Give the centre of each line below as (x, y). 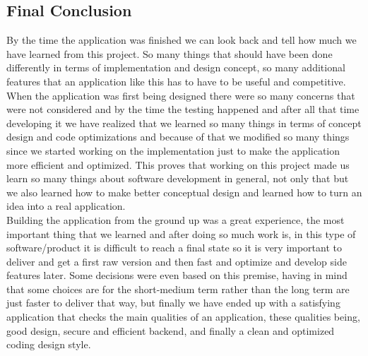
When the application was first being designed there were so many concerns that (181, 95)
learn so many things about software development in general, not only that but (178, 178)
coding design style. (49, 344)
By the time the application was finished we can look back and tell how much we (182, 40)
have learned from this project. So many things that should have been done (170, 53)
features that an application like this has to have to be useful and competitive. (176, 81)
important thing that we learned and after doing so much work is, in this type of (181, 233)
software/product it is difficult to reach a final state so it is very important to (174, 248)
